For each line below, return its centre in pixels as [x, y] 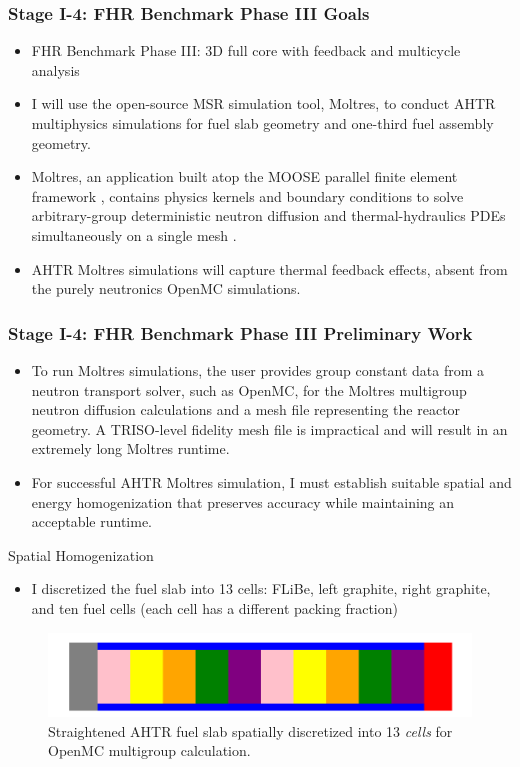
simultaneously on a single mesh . [134, 234]
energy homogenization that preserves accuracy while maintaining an [243, 501]
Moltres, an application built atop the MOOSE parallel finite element [244, 176]
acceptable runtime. [92, 521]
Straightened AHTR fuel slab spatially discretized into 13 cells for [250, 730]
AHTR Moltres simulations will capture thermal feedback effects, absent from [269, 268]
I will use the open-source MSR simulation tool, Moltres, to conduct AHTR [263, 103]
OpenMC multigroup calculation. [149, 750]
